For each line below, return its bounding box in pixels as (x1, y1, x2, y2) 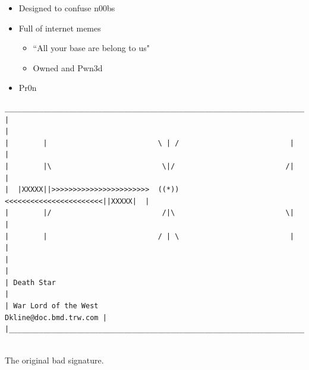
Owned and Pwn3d (33, 61, 103, 74)
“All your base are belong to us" (33, 42, 150, 54)
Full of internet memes (18, 21, 101, 34)
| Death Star (5, 278, 56, 287)
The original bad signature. (5, 354, 104, 366)
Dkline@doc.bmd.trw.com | (5, 313, 107, 322)
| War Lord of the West (5, 302, 99, 311)
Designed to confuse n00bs (18, 2, 115, 14)
